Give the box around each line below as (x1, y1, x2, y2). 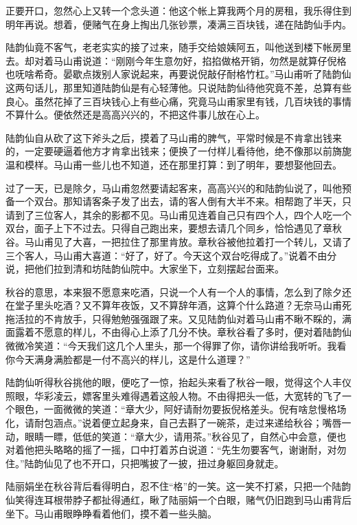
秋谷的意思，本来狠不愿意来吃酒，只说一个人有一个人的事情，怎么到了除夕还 (5, 284, 352, 299)
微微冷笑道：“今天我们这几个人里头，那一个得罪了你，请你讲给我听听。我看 (5, 339, 347, 353)
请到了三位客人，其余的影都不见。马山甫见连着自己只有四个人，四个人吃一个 (5, 207, 352, 222)
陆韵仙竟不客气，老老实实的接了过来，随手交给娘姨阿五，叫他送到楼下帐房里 (5, 40, 352, 54)
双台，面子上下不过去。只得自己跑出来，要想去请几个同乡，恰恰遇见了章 (5, 221, 332, 235)
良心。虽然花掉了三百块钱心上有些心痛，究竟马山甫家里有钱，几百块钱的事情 (5, 94, 352, 108)
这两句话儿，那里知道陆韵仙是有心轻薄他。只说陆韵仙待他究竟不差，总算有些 (5, 80, 352, 94)
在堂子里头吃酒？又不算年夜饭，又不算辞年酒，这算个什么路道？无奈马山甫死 (5, 298, 352, 312)
